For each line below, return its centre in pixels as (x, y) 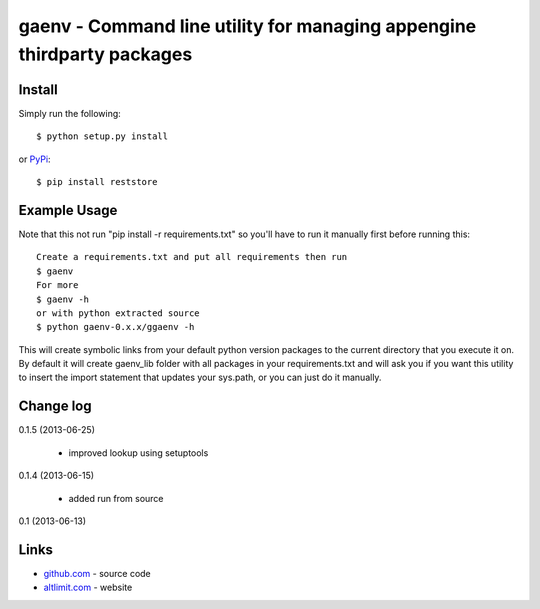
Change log (55, 406)
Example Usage (68, 210)
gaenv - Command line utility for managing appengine (247, 26)
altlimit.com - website (88, 587)
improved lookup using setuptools (138, 452)
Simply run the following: (70, 113)
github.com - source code (97, 573)
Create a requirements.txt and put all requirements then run (192, 257)
